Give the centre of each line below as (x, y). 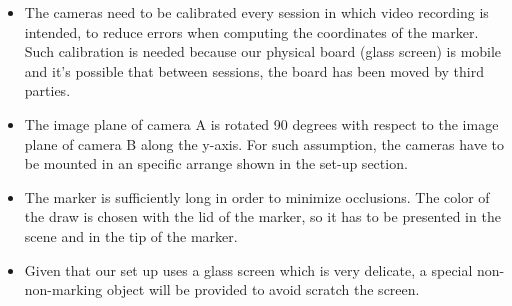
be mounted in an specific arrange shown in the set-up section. (216, 163)
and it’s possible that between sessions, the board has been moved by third (254, 70)
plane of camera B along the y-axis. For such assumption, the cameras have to (264, 143)
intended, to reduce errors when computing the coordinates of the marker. (251, 31)
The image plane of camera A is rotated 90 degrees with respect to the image (261, 123)
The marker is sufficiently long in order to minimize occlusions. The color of (257, 196)
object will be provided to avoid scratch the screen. (263, 289)
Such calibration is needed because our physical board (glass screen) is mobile (263, 51)
